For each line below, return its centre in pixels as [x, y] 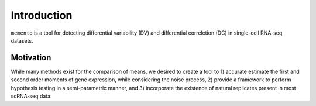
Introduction [42, 15]
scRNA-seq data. [31, 96]
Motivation [31, 58]
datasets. [22, 40]
